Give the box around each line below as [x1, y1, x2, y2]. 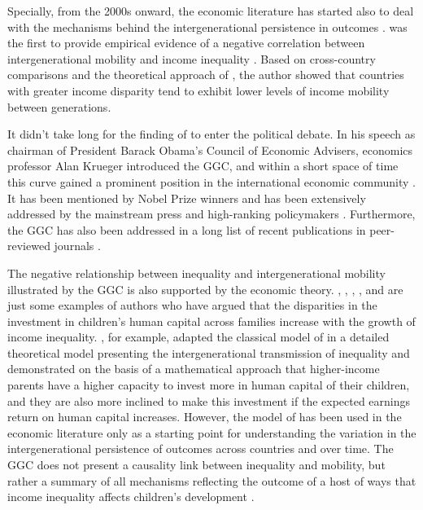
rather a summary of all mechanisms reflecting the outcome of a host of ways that [7, 472, 416, 489]
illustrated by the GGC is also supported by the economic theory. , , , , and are [7, 280, 403, 297]
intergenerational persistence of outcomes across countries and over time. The [7, 440, 394, 457]
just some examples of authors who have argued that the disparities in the [7, 297, 377, 314]
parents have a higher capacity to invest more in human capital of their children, [7, 376, 410, 393]
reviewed [7, 237, 50, 254]
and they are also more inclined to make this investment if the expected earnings [7, 392, 411, 409]
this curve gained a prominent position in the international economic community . [7, 173, 416, 190]
